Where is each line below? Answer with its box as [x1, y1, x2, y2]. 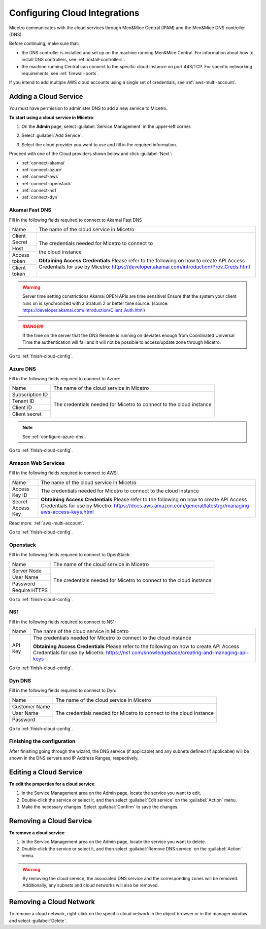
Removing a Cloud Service [9, 817, 92, 825]
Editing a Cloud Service [9, 768, 83, 776]
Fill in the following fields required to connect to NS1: [9, 619, 116, 625]
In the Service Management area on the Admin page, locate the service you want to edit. [21, 790, 201, 796]
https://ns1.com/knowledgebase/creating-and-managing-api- [106, 649, 249, 656]
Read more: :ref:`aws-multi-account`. [9, 520, 85, 526]
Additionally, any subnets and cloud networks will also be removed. [22, 882, 159, 889]
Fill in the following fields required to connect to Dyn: [9, 687, 117, 693]
